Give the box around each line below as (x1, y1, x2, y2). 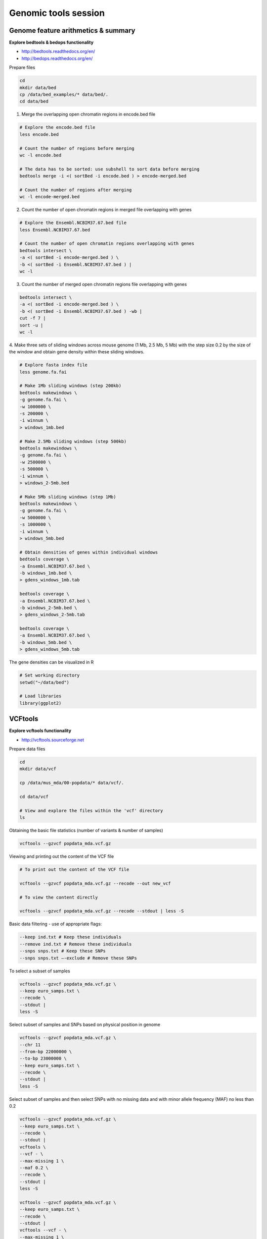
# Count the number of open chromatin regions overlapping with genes (19, 241, 195, 246)
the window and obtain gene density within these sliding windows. (9, 349, 144, 355)
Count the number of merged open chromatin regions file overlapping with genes (21, 281, 187, 287)
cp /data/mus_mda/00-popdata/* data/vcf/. (19, 780, 124, 786)
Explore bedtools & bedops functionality (9, 40, 94, 46)
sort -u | (19, 322, 44, 328)
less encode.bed (19, 131, 59, 137)
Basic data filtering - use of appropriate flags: (9, 921, 102, 927)
